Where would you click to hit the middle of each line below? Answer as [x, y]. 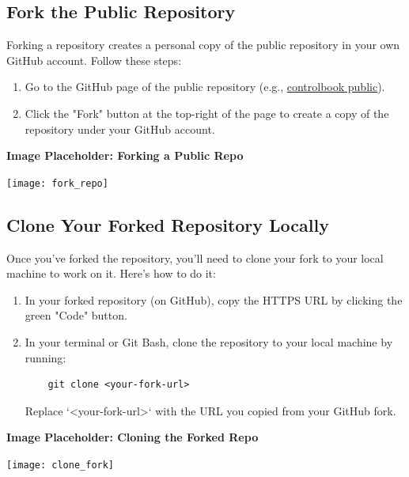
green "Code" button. [76, 315]
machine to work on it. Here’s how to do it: [111, 273]
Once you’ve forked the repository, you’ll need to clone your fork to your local [195, 257]
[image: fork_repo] [57, 183]
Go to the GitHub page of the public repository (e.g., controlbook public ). [205, 87]
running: [45, 357]
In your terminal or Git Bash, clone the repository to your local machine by [209, 342]
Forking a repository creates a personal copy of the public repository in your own [203, 45]
